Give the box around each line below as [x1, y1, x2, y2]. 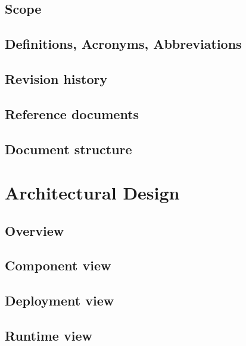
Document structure [5, 139, 132, 158]
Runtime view [5, 326, 92, 345]
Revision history [5, 69, 108, 88]
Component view [5, 256, 111, 275]
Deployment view [5, 291, 114, 310]
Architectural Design [5, 180, 180, 205]
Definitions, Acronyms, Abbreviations [5, 35, 242, 53]
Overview [5, 221, 64, 239]
